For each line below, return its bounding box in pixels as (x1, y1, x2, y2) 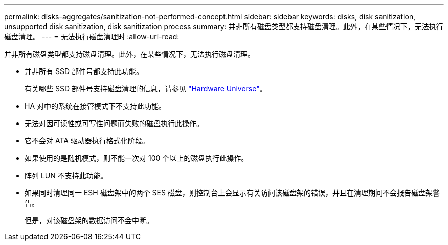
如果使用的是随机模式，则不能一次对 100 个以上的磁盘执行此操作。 (25, 154, 249, 162)
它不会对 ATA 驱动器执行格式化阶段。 (25, 136, 149, 145)
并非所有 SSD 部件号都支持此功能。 (25, 67, 143, 76)
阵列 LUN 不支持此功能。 (25, 171, 108, 180)
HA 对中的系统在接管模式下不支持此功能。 (25, 102, 166, 110)
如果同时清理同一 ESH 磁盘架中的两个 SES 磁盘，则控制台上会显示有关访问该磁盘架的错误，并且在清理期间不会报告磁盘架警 (25, 188, 440, 197)
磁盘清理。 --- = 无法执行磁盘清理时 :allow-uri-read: (4, 32, 180, 41)
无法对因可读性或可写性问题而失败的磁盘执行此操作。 (25, 119, 204, 128)
